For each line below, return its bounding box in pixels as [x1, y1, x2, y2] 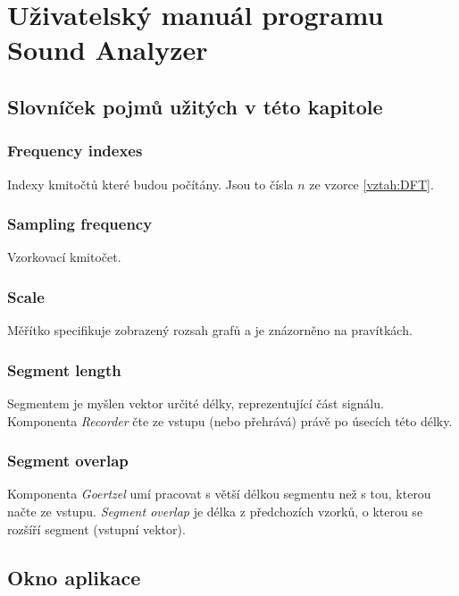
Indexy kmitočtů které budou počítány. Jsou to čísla [7, 174, 294, 193]
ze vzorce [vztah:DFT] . [309, 174, 434, 193]
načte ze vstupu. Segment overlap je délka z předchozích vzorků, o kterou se [7, 502, 423, 520]
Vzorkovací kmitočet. [7, 248, 121, 266]
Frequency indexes [7, 139, 143, 162]
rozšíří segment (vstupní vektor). [7, 519, 186, 538]
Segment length [7, 358, 121, 381]
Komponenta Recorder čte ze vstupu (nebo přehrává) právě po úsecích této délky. [7, 411, 453, 430]
